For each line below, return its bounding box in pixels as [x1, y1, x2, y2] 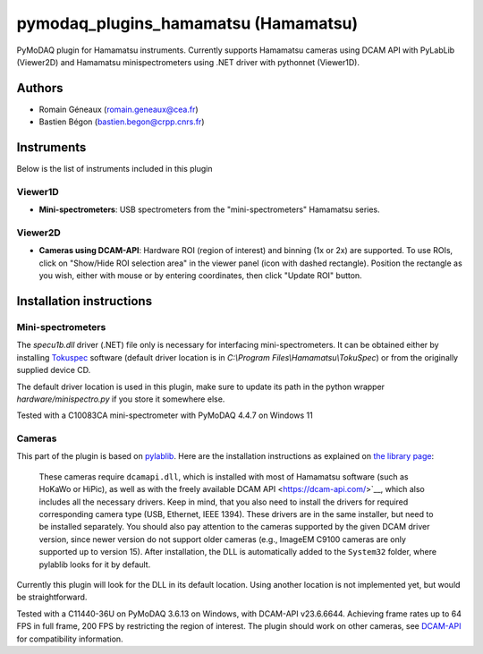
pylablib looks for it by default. [38, 559, 151, 570]
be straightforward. [16, 591, 88, 603]
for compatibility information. [16, 633, 124, 644]
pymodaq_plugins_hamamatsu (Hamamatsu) [16, 13, 359, 33]
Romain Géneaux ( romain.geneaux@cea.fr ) [38, 104, 199, 115]
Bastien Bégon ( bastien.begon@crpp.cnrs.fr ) [38, 116, 205, 127]
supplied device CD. [16, 365, 91, 376]
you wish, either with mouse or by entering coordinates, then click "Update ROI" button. [38, 270, 362, 281]
